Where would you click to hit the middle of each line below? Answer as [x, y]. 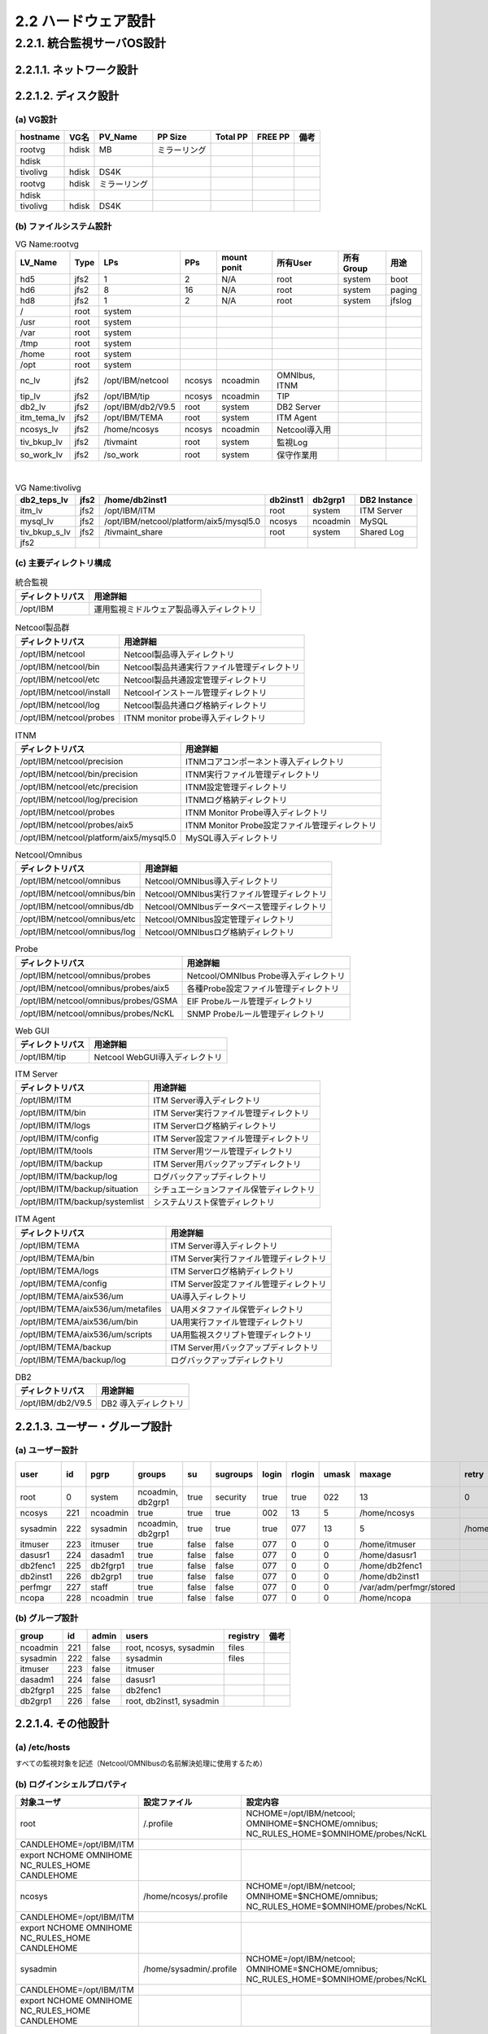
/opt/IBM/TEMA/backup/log [73, 1360]
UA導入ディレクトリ [209, 1296]
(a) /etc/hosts [43, 1747]
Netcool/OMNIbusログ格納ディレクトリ [220, 932]
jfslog [401, 301]
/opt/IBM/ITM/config [59, 1138]
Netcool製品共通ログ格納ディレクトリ [195, 705]
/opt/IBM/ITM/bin [53, 1113]
